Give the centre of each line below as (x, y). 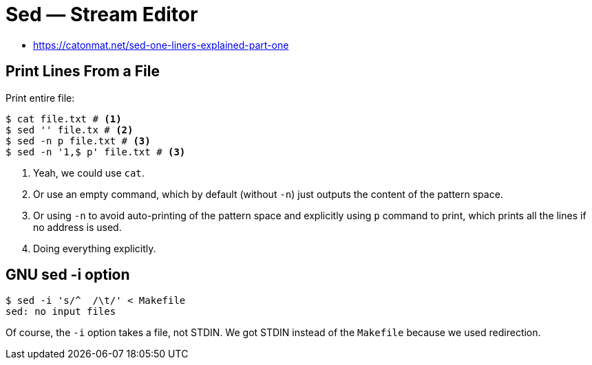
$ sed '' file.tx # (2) (70, 130)
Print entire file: (40, 98)
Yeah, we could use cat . (89, 173)
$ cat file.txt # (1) (64, 119)
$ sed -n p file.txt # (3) (78, 141)
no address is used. (77, 227)
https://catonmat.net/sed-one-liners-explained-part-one (161, 45)
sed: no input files (61, 312)
